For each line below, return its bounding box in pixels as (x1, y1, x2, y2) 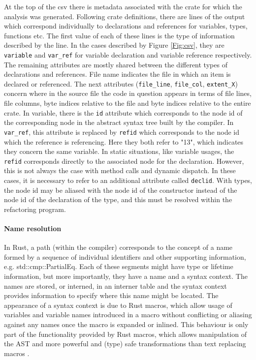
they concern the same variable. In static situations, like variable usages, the (4, 146, 234, 156)
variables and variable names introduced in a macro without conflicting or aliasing (4, 309, 252, 320)
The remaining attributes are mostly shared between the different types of (4, 59, 227, 69)
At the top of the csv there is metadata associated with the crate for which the (4, 1, 242, 11)
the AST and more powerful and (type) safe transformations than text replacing (4, 338, 246, 349)
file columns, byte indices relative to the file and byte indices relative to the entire (4, 98, 251, 108)
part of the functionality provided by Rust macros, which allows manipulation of (4, 329, 247, 339)
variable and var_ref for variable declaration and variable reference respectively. (4, 49, 252, 60)
